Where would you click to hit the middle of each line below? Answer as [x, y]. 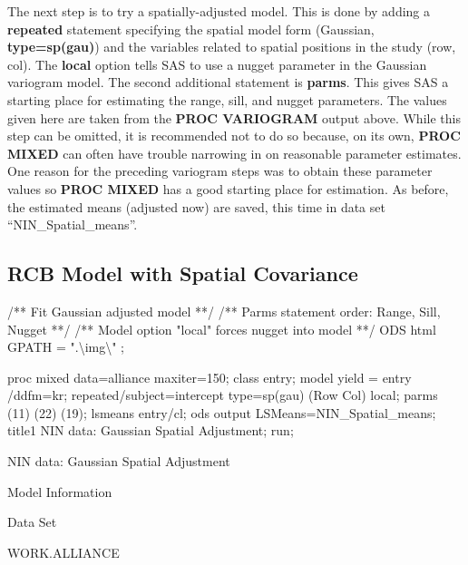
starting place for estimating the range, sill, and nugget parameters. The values [227, 99]
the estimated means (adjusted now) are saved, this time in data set [196, 206]
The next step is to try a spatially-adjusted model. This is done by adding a [219, 11]
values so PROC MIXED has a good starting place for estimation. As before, [228, 188]
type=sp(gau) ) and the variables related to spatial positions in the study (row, [232, 47]
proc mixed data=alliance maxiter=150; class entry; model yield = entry [210, 377]
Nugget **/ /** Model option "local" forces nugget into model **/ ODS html [222, 329]
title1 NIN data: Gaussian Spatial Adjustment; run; [151, 430]
